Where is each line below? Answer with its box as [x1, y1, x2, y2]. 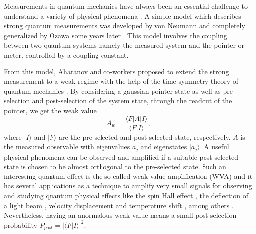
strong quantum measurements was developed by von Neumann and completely [4, 20, 245, 31]
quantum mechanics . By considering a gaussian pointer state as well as [4, 85, 221, 96]
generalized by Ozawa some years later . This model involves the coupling [4, 30, 227, 40]
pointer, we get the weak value [4, 105, 97, 115]
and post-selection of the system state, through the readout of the [32, 95, 232, 106]
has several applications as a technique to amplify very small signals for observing [4, 180, 252, 191]
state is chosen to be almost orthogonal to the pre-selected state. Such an [4, 161, 226, 172]
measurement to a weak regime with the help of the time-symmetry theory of [4, 76, 239, 86]
